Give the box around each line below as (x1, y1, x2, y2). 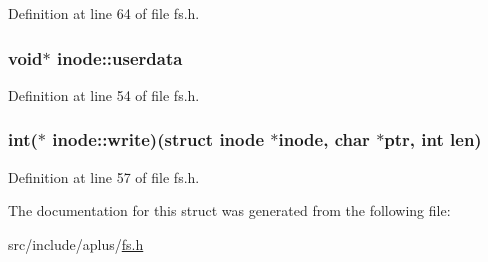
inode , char (278, 127, 370, 152)
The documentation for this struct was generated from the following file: (8, 200, 451, 221)
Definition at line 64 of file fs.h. (8, 3, 200, 23)
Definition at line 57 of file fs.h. (8, 166, 200, 187)
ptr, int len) (384, 127, 482, 152)
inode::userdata (56, 45, 183, 70)
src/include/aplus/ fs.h (8, 233, 144, 254)
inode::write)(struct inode (52, 127, 265, 152)
